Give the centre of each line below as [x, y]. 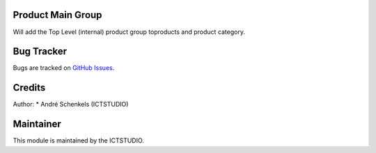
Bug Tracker [40, 52]
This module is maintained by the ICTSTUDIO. [78, 141]
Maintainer [37, 124]
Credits [29, 88]
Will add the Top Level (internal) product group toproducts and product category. [129, 32]
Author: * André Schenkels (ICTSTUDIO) [71, 105]
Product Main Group [57, 15]
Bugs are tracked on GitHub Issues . [64, 68]
